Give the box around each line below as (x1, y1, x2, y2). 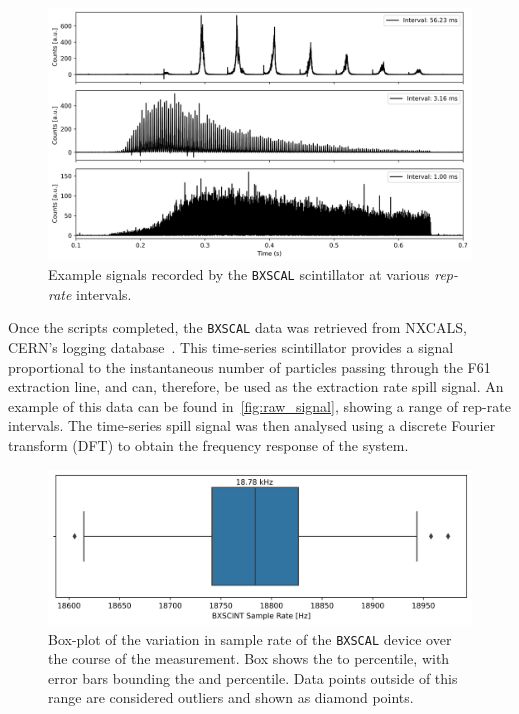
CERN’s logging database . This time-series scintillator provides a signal (8, 337, 454, 358)
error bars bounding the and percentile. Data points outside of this (48, 667, 458, 688)
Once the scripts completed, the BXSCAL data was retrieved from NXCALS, (8, 317, 467, 338)
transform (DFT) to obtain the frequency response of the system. (8, 435, 409, 456)
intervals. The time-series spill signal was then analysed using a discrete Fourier (8, 415, 496, 436)
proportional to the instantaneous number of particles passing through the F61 (8, 356, 491, 377)
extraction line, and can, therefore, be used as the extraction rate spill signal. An (8, 376, 504, 397)
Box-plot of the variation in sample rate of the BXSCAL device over (48, 628, 452, 649)
